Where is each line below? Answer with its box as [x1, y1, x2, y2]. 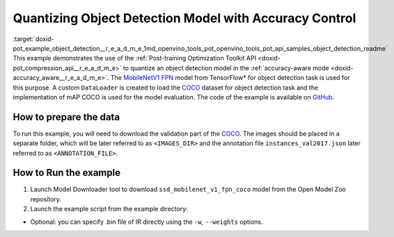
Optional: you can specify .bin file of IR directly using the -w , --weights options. [30, 218, 264, 226]
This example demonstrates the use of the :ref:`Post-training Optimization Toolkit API [13, 54, 257, 63]
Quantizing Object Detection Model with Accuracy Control [13, 10, 356, 26]
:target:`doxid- [13, 35, 55, 43]
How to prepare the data [13, 111, 120, 123]
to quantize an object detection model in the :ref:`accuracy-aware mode [123, 63, 330, 72]
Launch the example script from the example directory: [30, 205, 188, 213]
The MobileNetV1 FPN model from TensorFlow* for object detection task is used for [110, 74, 351, 82]
